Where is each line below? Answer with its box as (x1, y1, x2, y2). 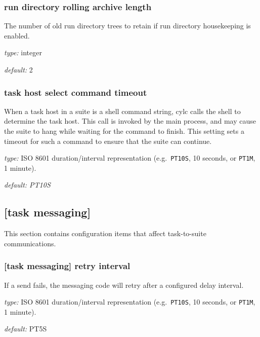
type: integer (4, 47, 42, 58)
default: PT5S (4, 323, 47, 334)
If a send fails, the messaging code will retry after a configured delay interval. (4, 279, 244, 290)
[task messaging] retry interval (4, 259, 131, 272)
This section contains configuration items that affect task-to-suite (4, 228, 206, 239)
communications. (4, 238, 56, 248)
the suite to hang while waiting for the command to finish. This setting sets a (4, 126, 244, 136)
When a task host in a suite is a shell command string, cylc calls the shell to (4, 105, 241, 116)
